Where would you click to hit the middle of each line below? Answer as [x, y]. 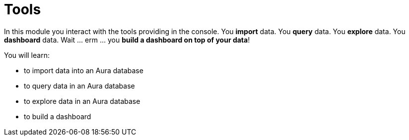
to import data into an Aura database [84, 70]
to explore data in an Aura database [82, 101]
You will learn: [27, 55]
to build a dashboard [58, 116]
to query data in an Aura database [79, 86]
